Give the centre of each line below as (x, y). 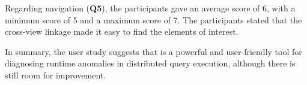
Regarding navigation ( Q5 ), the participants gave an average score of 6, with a (150, 8)
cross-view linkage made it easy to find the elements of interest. (122, 31)
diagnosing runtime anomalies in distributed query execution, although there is (150, 63)
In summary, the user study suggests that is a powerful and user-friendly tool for (153, 51)
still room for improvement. (56, 75)
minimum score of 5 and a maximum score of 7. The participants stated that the (153, 19)
